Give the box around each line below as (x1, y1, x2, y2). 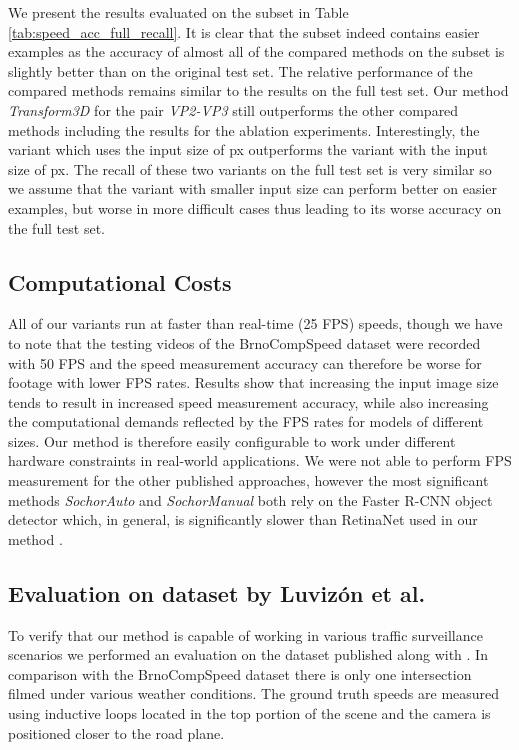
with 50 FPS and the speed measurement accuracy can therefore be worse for (8, 352, 482, 373)
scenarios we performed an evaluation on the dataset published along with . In (8, 644, 488, 665)
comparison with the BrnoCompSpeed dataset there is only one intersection (8, 663, 472, 684)
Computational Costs (8, 266, 232, 297)
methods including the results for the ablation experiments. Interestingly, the (8, 119, 480, 140)
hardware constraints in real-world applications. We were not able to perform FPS (8, 450, 512, 471)
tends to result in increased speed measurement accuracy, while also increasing (8, 391, 489, 412)
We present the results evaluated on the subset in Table (8, 2, 349, 22)
